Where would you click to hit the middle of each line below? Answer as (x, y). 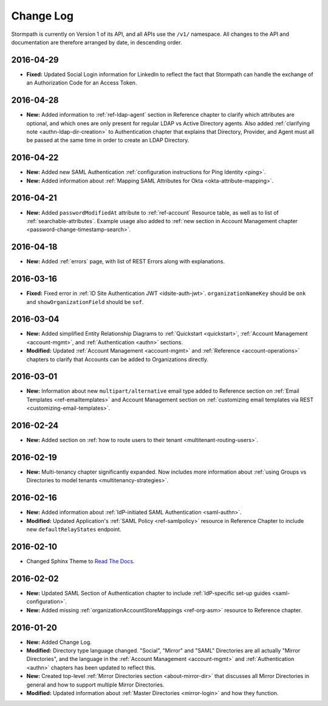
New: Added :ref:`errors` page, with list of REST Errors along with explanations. (125, 261)
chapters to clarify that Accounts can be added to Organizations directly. (118, 359)
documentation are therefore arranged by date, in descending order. (97, 42)
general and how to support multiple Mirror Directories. (95, 685)
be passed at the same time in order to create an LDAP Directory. (108, 140)
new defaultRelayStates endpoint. (74, 530)
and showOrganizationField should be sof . (85, 302)
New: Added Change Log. (59, 642)
